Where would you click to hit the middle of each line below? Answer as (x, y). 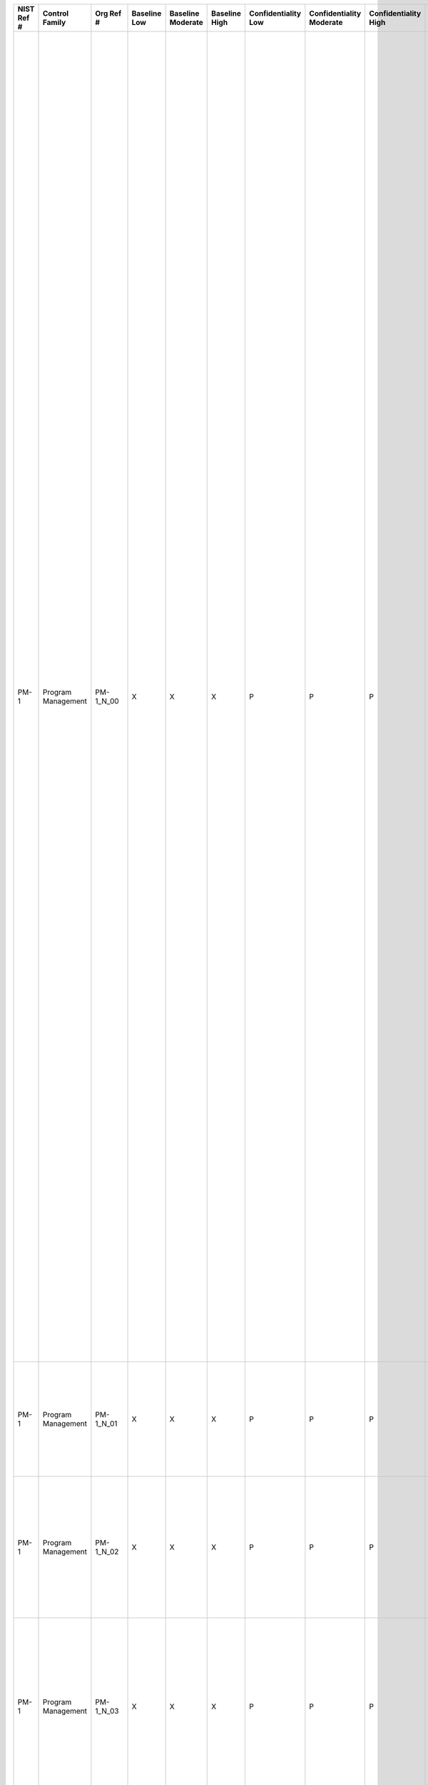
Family (54, 22)
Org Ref (108, 13)
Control (56, 13)
